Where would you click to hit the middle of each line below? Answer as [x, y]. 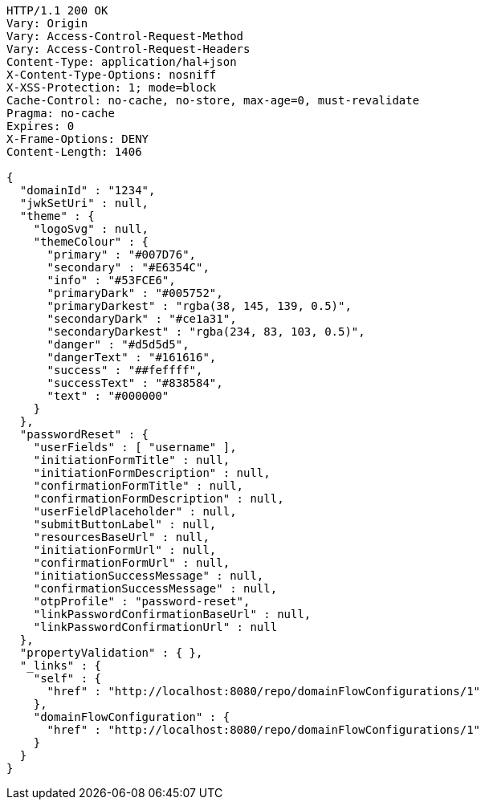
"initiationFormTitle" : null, [132, 460]
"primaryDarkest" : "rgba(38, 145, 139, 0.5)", [199, 306]
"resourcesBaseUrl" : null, [121, 537]
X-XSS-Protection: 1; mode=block [112, 88]
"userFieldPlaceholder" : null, [135, 511]
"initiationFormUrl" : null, [125, 550]
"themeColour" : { [91, 242]
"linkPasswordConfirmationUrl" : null [155, 627]
